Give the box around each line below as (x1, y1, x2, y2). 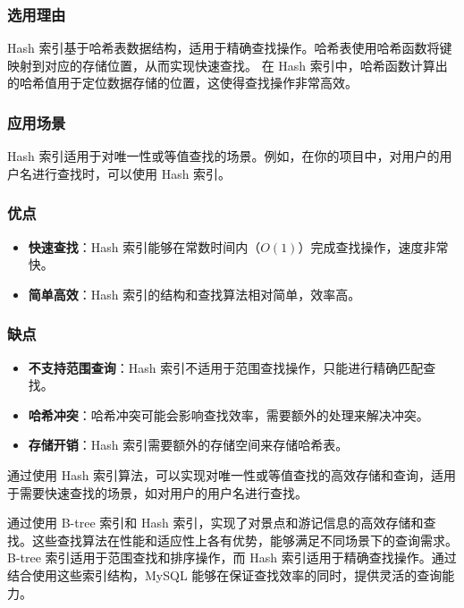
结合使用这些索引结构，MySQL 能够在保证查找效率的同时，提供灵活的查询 (7, 565, 443, 584)
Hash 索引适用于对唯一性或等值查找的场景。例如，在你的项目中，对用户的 (7, 147, 440, 165)
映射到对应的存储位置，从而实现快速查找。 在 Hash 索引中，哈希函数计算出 (7, 55, 448, 74)
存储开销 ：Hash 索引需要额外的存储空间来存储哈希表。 (28, 435, 349, 454)
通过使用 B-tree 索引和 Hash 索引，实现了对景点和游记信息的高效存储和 (7, 513, 424, 532)
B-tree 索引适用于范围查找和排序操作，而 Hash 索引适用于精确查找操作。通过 (7, 548, 457, 567)
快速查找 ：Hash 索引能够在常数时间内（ (28, 237, 261, 256)
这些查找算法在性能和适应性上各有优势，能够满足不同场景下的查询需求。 (31, 530, 458, 549)
